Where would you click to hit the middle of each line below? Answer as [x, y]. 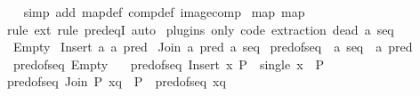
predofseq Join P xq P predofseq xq [116, 81]
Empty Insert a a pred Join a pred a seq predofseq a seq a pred [213, 47]
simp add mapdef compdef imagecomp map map [164, 12]
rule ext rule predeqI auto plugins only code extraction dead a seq [200, 29]
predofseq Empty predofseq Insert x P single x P [169, 64]
